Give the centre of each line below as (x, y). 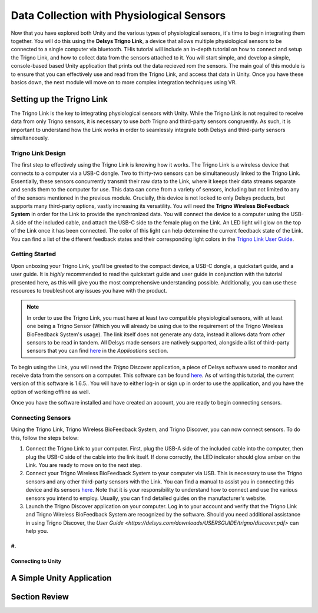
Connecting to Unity (36, 561)
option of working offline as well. (51, 392)
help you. (37, 531)
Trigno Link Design (38, 153)
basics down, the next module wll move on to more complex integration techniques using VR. (124, 82)
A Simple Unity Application (61, 578)
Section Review (40, 597)
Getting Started (33, 254)
